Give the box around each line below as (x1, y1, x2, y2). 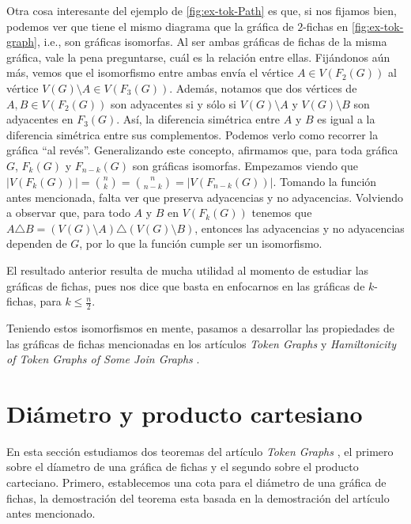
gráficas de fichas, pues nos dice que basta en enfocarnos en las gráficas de (6, 277, 365, 294)
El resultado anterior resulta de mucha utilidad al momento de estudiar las (6, 261, 369, 278)
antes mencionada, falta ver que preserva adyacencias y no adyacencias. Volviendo (6, 188, 404, 205)
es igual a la (317, 111, 375, 127)
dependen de (6, 235, 67, 252)
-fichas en (303, 17, 349, 34)
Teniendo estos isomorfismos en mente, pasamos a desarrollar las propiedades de (6, 319, 394, 336)
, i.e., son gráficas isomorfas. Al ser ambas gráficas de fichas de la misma (36, 33, 387, 50)
